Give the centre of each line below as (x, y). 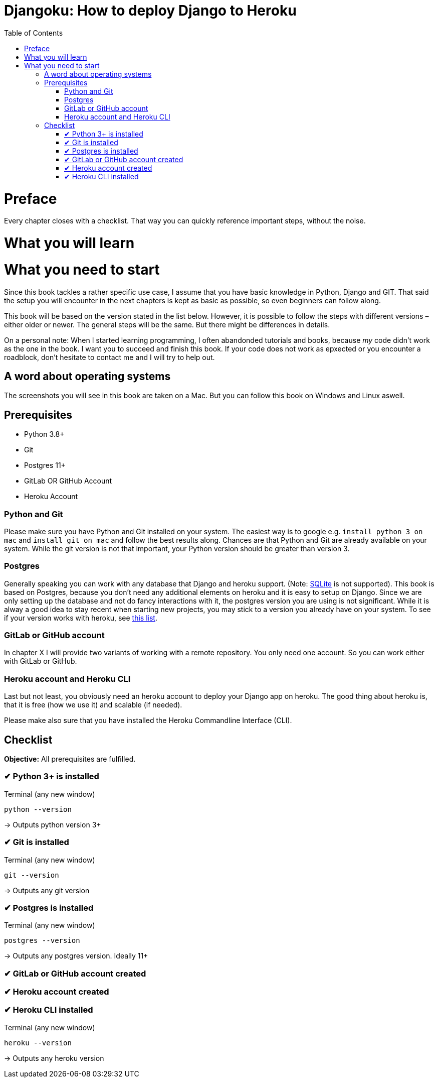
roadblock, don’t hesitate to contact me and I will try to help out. (110, 357)
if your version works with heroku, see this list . (81, 618)
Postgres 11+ (45, 465)
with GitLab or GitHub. (41, 661)
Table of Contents (34, 33)
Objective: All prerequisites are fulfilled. (70, 759)
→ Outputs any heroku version (54, 1058)
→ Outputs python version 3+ (53, 824)
